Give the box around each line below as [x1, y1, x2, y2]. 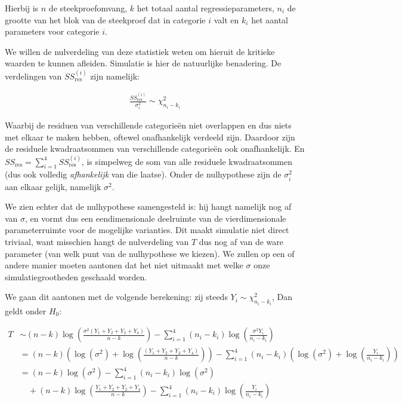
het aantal [251, 13, 288, 26]
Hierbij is [5, 2, 39, 14]
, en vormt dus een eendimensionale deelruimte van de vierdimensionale [25, 212, 286, 224]
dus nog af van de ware [199, 235, 284, 248]
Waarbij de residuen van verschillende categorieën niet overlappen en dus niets [5, 119, 292, 131]
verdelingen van [5, 69, 62, 82]
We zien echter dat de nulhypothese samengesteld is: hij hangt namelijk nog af [5, 200, 292, 213]
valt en [214, 13, 239, 26]
